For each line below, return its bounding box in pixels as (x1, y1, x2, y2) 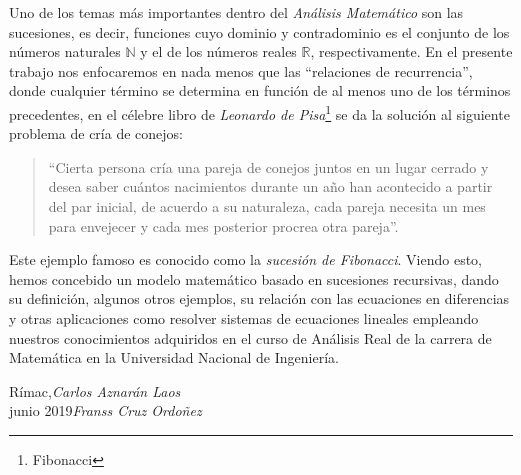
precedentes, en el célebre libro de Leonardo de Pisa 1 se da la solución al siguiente (9, 100, 510, 124)
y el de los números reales (140, 41, 297, 62)
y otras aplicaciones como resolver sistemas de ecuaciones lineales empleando (9, 307, 479, 328)
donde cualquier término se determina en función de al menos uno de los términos (9, 80, 511, 101)
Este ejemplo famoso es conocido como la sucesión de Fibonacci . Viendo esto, (9, 249, 483, 270)
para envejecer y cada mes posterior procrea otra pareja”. (48, 215, 399, 236)
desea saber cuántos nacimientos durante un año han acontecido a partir (48, 176, 493, 197)
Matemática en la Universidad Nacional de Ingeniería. (9, 347, 339, 368)
